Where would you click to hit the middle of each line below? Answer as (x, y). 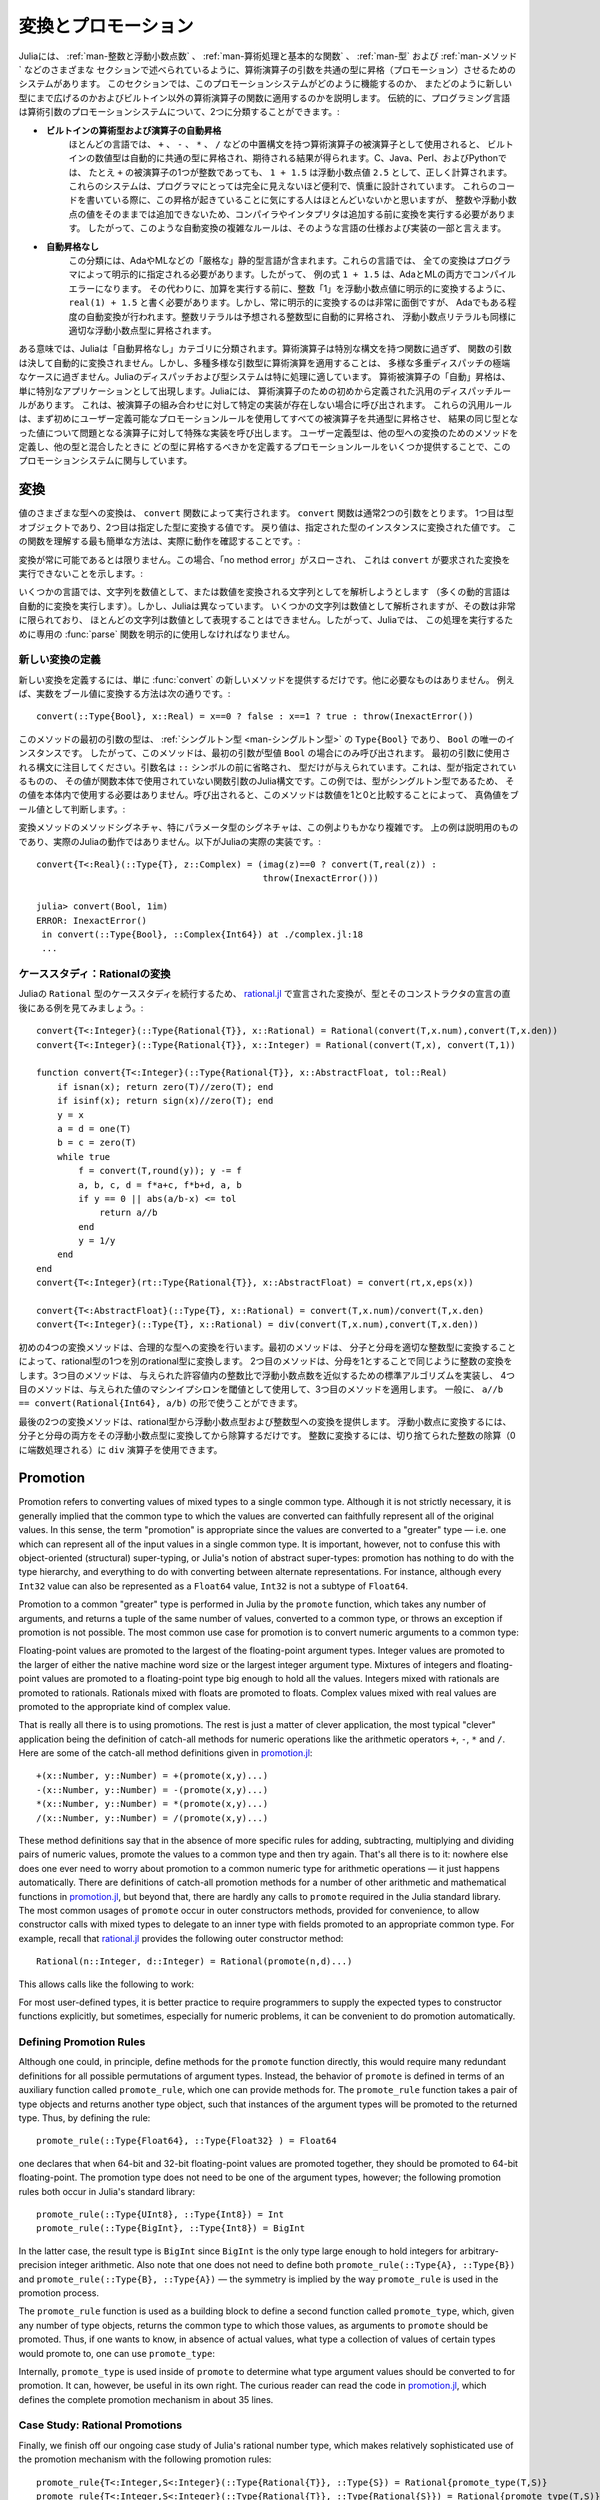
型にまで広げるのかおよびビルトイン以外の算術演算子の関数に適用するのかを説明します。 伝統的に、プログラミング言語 (264, 97)
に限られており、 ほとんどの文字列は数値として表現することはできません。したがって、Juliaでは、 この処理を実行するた (266, 620)
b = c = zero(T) (96, 1143)
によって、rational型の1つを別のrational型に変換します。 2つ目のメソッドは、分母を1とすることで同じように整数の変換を (265, 1361)
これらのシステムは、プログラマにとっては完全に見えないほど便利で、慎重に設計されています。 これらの (283, 186)
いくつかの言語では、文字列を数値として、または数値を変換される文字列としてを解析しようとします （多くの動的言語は (264, 592)
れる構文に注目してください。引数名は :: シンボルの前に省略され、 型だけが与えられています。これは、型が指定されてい (267, 767)
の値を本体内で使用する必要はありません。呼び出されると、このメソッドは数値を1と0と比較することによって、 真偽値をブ (268, 795)
